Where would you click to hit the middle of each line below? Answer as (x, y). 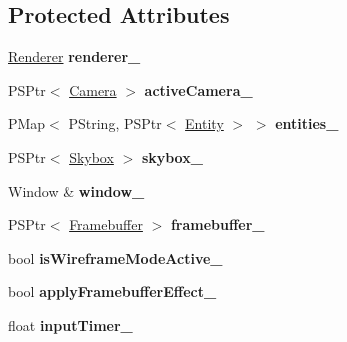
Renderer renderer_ (74, 56)
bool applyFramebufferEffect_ (112, 291)
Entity (204, 123)
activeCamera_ (198, 89)
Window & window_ (76, 190)
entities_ (307, 123)
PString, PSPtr (115, 123)
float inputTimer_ (70, 324)
